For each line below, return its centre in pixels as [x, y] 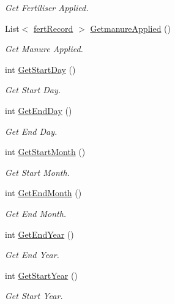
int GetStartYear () [41, 275]
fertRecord [53, 28]
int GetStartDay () [40, 69]
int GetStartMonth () [45, 152]
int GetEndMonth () [43, 193]
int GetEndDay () [39, 110]
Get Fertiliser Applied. [47, 7]
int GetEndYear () [39, 234]
